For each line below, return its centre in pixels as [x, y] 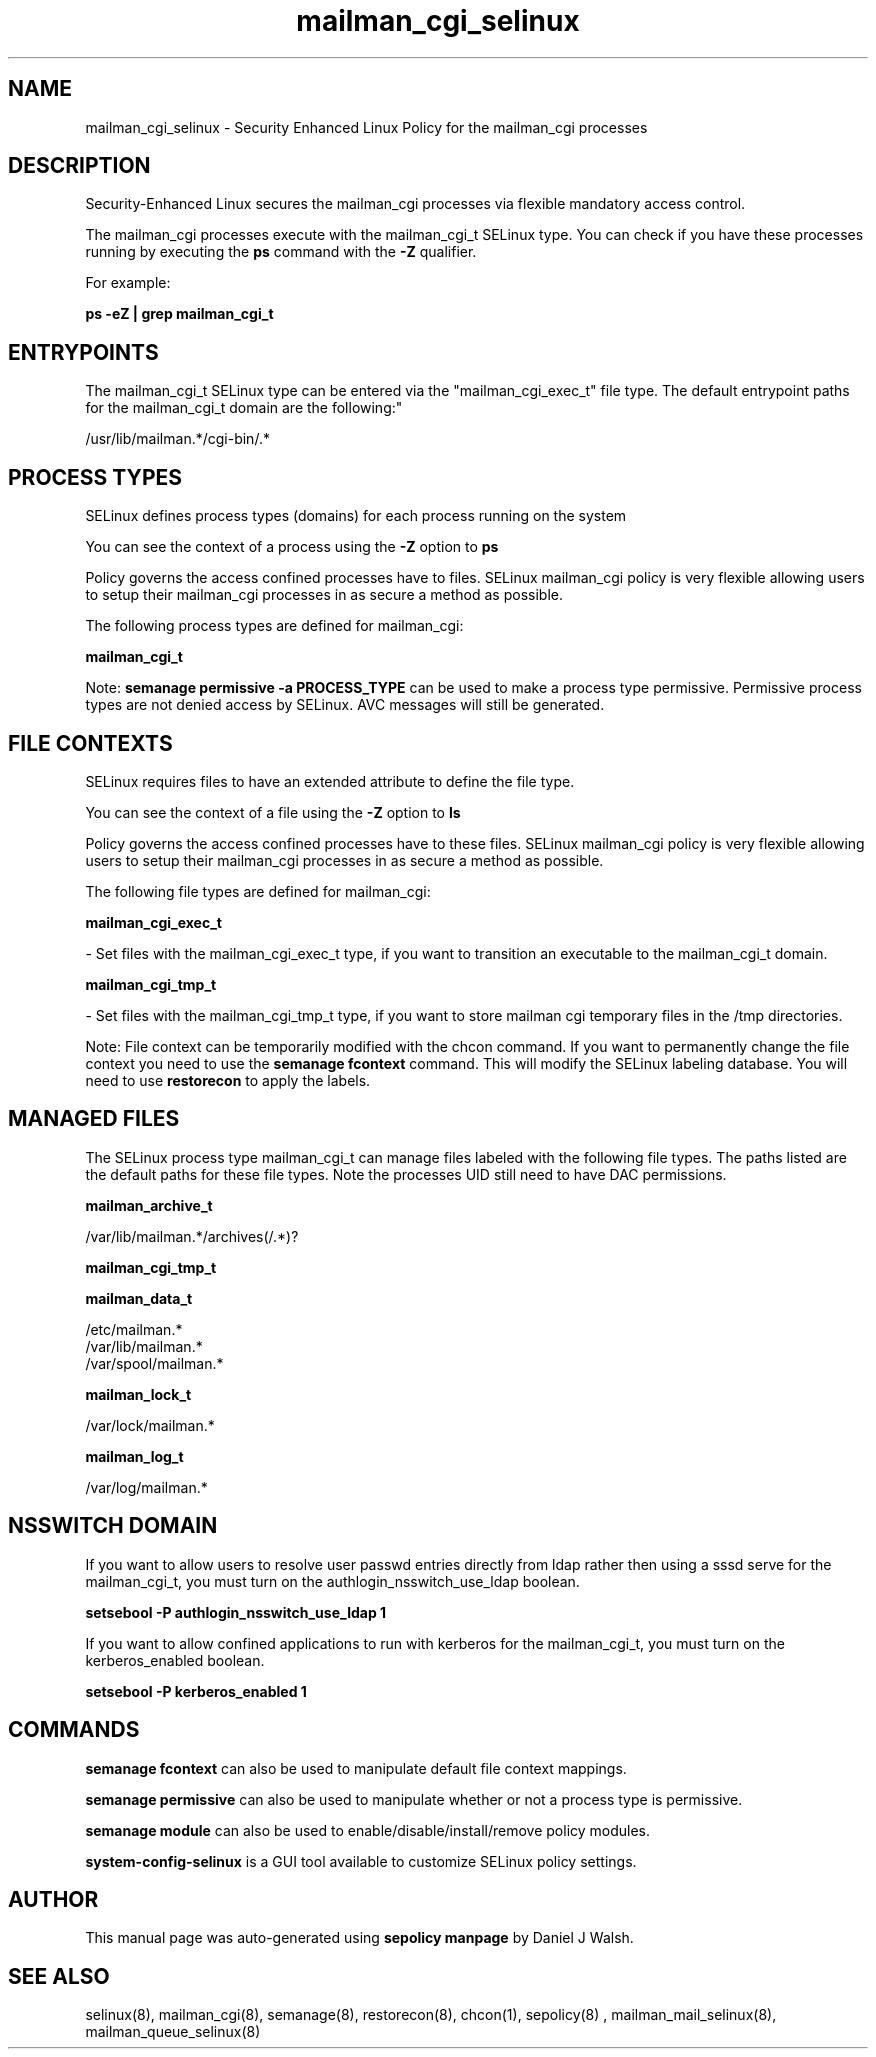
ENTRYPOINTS [83, 352]
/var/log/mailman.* [146, 1487]
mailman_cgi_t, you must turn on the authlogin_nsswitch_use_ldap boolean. [332, 1581]
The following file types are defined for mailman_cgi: [258, 891]
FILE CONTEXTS [90, 743]
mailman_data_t [139, 1298]
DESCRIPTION [79, 166]
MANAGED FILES [94, 1119]
